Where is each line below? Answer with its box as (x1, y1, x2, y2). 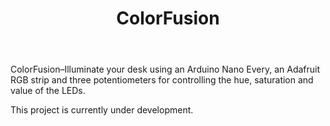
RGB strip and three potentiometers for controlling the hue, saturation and (10, 74, 314, 86)
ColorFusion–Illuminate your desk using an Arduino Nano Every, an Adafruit (10, 63, 321, 76)
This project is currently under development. (10, 104, 194, 116)
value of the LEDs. (10, 85, 86, 97)
